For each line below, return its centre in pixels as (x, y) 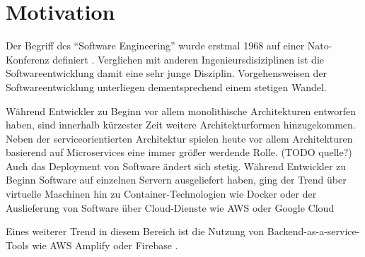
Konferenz (28, 59)
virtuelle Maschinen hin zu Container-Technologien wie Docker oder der (161, 194)
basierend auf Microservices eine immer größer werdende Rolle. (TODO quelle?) (179, 152)
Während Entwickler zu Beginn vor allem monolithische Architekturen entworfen (181, 110)
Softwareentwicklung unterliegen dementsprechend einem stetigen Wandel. (166, 86)
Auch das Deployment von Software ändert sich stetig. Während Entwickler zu (176, 166)
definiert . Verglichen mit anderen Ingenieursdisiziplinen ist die (189, 59)
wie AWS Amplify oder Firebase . (105, 245)
